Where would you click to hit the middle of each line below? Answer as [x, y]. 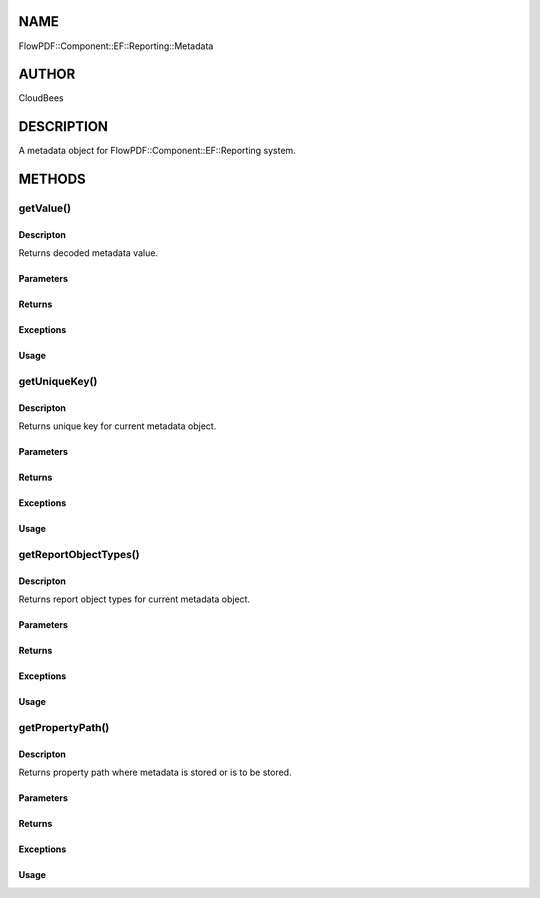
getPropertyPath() [64, 727]
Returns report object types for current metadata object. [134, 599]
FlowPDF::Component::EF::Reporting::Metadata [116, 46]
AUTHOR [47, 74]
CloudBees [41, 98]
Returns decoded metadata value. [88, 253]
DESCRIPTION [63, 126]
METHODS [52, 179]
